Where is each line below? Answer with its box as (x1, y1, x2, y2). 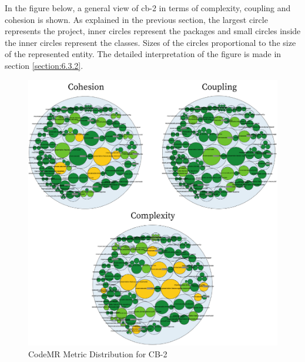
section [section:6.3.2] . (5, 59, 83, 71)
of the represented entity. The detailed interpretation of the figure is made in (5, 48, 281, 60)
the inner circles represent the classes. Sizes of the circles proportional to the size (5, 36, 296, 48)
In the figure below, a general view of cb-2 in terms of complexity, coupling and (5, 2, 291, 14)
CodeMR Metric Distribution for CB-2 (28, 347, 167, 360)
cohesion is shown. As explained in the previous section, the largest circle (5, 13, 268, 25)
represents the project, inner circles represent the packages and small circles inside (5, 25, 301, 37)
